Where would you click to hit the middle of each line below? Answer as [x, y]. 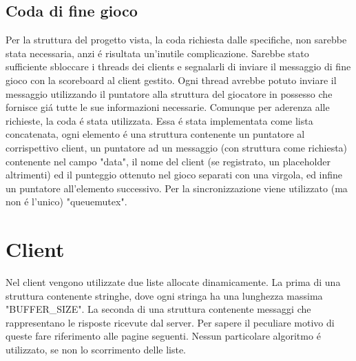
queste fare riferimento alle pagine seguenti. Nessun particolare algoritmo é [163, 336]
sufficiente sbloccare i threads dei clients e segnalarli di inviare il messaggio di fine [178, 66]
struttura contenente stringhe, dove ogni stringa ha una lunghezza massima [164, 295]
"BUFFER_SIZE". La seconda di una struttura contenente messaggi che [158, 309]
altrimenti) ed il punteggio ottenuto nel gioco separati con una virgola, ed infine [174, 175]
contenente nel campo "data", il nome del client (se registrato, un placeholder [168, 161]
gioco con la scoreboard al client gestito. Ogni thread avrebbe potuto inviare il [171, 80]
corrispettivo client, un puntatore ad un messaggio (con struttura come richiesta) [177, 147]
